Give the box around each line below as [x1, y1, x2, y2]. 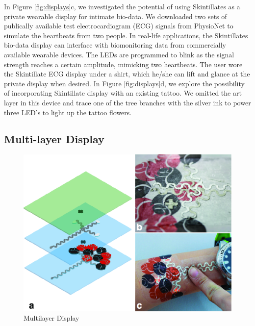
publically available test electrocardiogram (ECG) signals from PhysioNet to [4, 21, 233, 31]
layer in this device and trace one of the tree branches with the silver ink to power [4, 97, 251, 107]
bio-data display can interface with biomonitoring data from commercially [4, 40, 226, 50]
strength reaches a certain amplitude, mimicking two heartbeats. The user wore [4, 59, 243, 69]
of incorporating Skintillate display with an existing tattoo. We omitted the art [4, 88, 242, 98]
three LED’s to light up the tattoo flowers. [4, 107, 132, 117]
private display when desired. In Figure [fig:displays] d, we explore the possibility [4, 78, 245, 88]
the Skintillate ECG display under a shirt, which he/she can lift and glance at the [4, 69, 250, 79]
